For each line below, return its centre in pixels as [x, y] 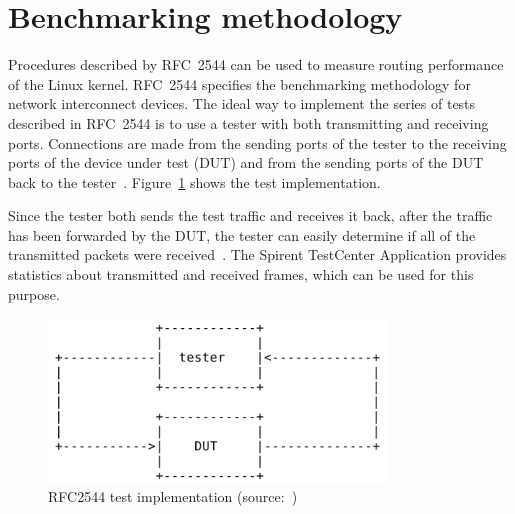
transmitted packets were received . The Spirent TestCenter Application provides [257, 254]
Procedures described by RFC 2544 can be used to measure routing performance [256, 64]
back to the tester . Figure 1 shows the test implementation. [194, 181]
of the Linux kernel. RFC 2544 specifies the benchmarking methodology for [239, 83]
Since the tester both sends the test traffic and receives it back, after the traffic [250, 215]
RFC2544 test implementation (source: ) [173, 496]
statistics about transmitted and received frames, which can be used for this [241, 274]
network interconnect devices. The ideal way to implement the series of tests [242, 103]
